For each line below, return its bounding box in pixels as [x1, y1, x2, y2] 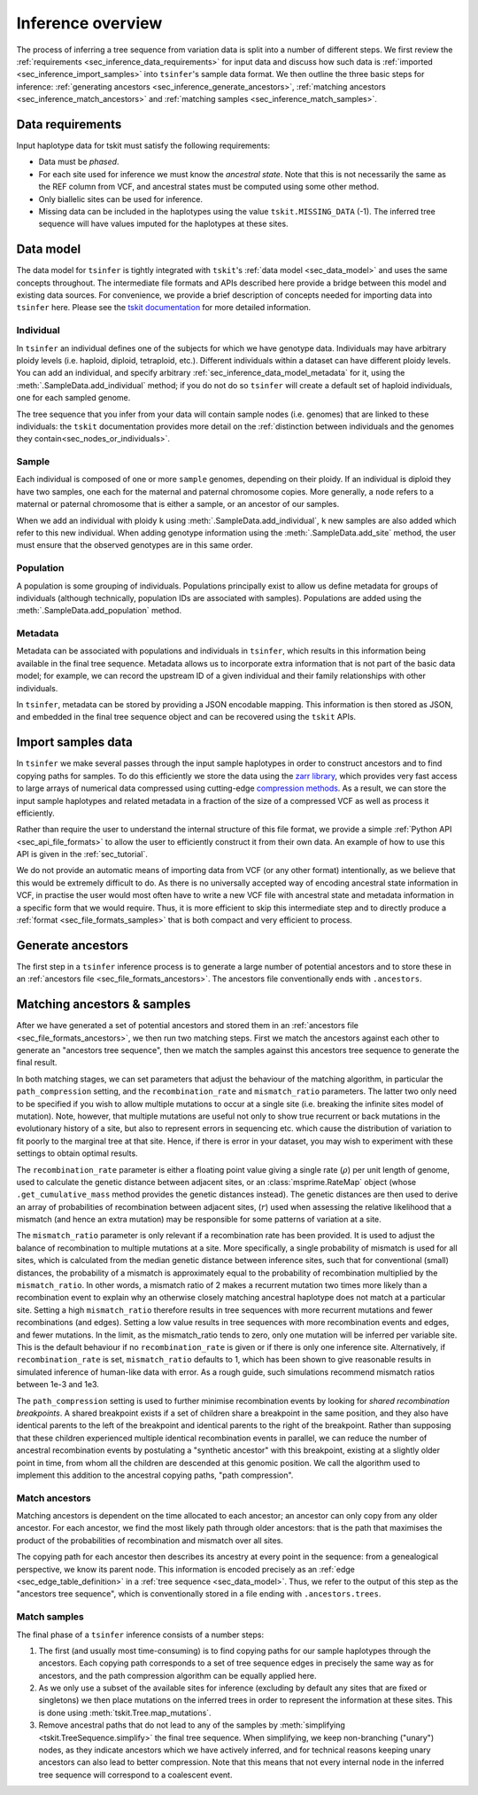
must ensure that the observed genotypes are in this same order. [16, 540, 253, 550]
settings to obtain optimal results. [16, 1148, 138, 1159]
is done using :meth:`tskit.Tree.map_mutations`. [38, 1707, 212, 1718]
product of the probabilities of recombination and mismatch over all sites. [16, 1534, 283, 1546]
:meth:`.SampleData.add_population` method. [16, 605, 181, 616]
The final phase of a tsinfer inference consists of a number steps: [16, 1629, 265, 1640]
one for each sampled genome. [16, 393, 131, 403]
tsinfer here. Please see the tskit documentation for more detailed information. [16, 302, 312, 313]
